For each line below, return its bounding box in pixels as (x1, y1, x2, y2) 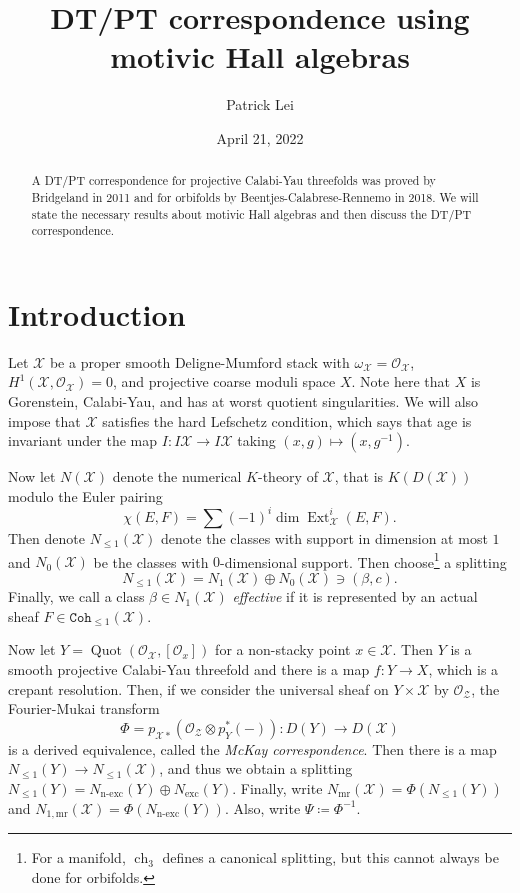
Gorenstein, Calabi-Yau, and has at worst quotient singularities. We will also (8, 391, 479, 412)
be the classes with (93, 551, 209, 572)
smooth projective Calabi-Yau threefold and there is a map (8, 659, 370, 679)
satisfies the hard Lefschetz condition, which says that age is (102, 410, 472, 431)
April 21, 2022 (216, 127, 304, 148)
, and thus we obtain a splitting (159, 758, 353, 779)
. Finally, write (232, 777, 323, 798)
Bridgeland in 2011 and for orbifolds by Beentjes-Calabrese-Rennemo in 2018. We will (31, 188, 479, 205)
